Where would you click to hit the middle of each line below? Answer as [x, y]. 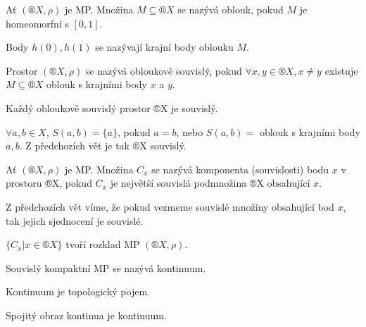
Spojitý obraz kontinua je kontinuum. [86, 315]
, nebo [190, 131]
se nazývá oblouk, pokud [231, 9]
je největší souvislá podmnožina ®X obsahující [210, 183]
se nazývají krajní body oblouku [164, 47]
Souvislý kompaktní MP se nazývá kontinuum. [106, 267]
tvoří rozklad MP [103, 244]
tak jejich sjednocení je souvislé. [75, 220]
